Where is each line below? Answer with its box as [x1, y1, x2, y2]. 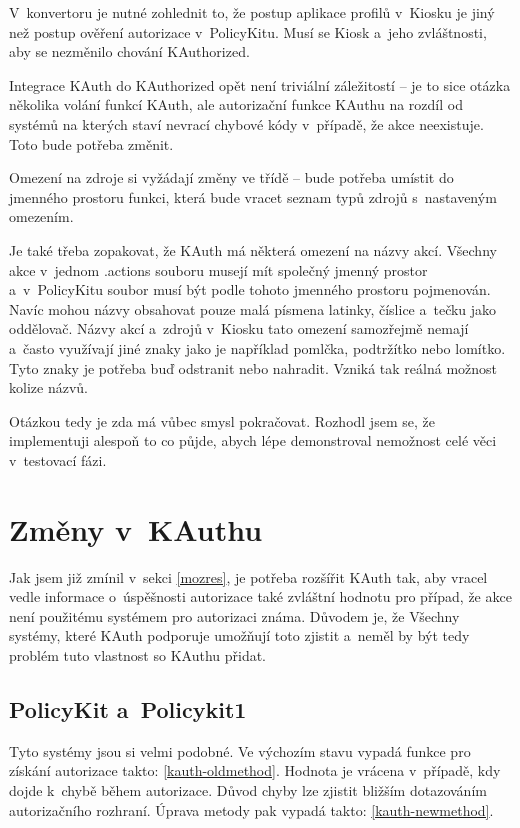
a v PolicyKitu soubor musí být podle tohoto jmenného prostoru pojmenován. [9, 279, 491, 300]
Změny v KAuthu [9, 508, 263, 549]
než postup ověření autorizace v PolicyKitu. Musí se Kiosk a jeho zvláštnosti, [9, 21, 487, 42]
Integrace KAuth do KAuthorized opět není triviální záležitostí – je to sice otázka [9, 74, 511, 95]
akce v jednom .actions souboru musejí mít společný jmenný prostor [9, 259, 428, 280]
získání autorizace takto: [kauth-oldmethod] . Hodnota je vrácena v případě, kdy [9, 760, 501, 781]
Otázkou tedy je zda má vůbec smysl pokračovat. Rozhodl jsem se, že [9, 410, 435, 431]
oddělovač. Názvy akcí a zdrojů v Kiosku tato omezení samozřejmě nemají [9, 318, 469, 339]
